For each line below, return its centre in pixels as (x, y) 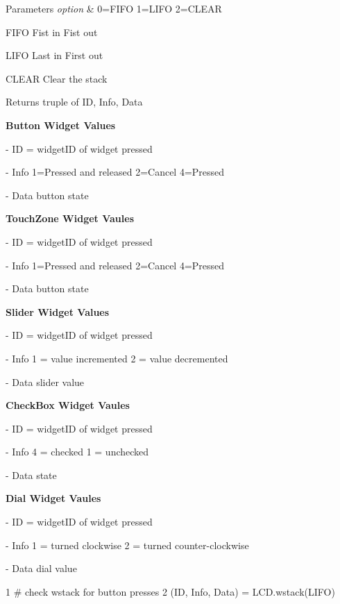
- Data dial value (41, 568)
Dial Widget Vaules (53, 498)
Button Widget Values (61, 125)
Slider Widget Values (58, 311)
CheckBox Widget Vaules (68, 405)
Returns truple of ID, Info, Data (74, 102)
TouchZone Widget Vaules (70, 218)
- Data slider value (45, 381)
